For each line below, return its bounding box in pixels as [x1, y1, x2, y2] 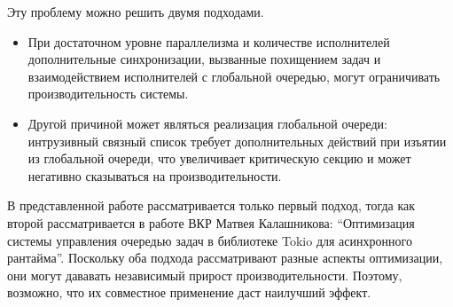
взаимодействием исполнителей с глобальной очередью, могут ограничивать [27, 67, 441, 85]
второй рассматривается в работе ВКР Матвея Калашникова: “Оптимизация [7, 213, 415, 232]
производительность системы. [27, 84, 189, 103]
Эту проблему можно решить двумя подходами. [7, 3, 264, 20]
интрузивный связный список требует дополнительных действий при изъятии [27, 131, 447, 150]
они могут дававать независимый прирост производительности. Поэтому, [7, 265, 402, 284]
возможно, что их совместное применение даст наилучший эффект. [7, 283, 371, 302]
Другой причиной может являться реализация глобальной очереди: [27, 114, 387, 132]
